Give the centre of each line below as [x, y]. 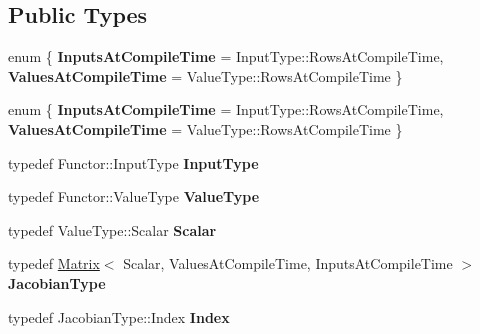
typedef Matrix [54, 263]
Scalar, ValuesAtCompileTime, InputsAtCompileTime [288, 263]
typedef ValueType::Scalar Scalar [112, 229]
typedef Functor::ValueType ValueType [134, 196]
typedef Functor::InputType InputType [133, 162]
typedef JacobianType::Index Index [119, 316]
